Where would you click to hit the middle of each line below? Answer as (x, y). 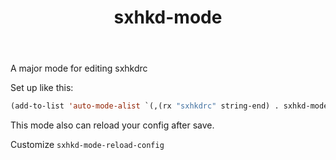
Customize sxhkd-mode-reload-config (87, 145)
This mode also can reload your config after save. (112, 125)
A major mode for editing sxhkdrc (79, 68)
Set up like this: (42, 88)
